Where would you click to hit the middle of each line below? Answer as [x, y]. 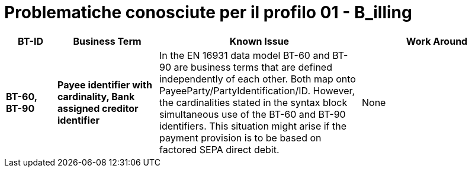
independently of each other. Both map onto [258, 79]
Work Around [437, 41]
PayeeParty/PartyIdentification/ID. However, [257, 90]
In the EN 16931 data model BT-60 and [245, 55]
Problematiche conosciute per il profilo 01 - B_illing [208, 12]
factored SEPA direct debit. [219, 149]
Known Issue [259, 41]
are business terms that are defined [253, 67]
